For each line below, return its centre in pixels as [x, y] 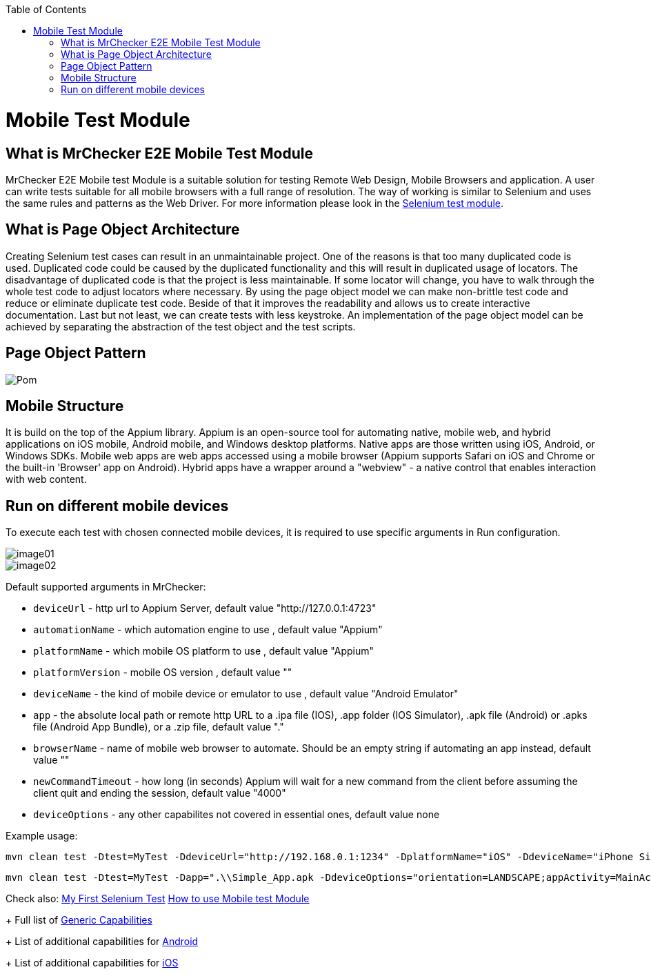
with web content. [46, 479]
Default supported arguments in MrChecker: [106, 587]
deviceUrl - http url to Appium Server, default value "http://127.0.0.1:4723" [205, 608]
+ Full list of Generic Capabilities [79, 920]
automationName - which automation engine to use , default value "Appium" [208, 630]
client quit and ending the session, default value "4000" [160, 793]
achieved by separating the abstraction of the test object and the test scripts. [181, 326]
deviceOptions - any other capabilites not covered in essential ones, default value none [237, 815]
